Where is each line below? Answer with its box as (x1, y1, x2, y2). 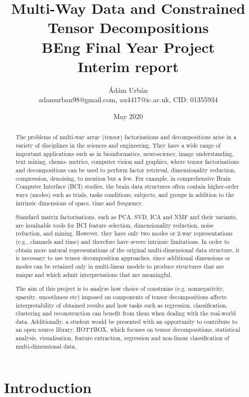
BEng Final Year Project (41, 37, 215, 57)
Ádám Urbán (108, 84, 148, 95)
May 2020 (113, 111, 143, 121)
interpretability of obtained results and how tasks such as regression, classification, (15, 301, 228, 309)
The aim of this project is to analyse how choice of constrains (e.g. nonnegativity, (15, 284, 224, 293)
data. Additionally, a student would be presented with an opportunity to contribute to (15, 317, 238, 325)
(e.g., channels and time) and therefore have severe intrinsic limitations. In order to (15, 238, 230, 246)
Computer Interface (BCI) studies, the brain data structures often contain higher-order (15, 182, 239, 191)
